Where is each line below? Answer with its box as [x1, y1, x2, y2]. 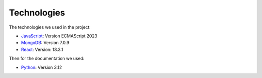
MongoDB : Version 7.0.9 [21, 40, 70, 46]
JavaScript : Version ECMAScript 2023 [21, 33, 98, 39]
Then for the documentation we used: [9, 56, 84, 62]
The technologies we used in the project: [9, 24, 91, 30]
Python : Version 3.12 [21, 64, 62, 70]
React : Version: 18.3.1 [21, 47, 63, 52]
